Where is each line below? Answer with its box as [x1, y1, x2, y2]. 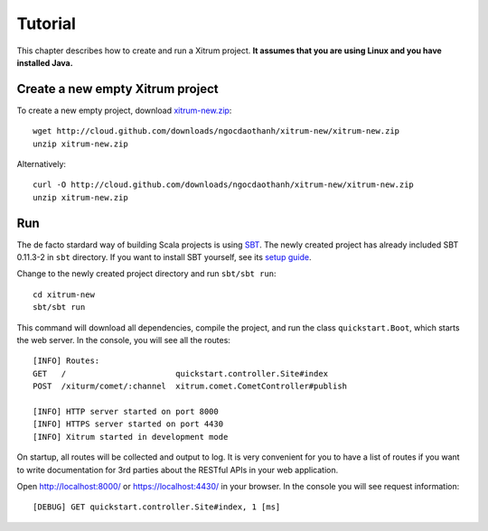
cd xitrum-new [33, 289, 95, 300]
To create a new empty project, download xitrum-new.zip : [16, 105, 232, 116]
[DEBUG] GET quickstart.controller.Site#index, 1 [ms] [33, 502, 281, 512]
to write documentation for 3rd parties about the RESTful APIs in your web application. [16, 464, 339, 475]
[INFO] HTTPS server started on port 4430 [33, 419, 224, 429]
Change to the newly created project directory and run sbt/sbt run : [16, 268, 277, 279]
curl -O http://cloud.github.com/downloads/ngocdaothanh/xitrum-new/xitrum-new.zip [33, 180, 415, 190]
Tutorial [16, 14, 77, 33]
